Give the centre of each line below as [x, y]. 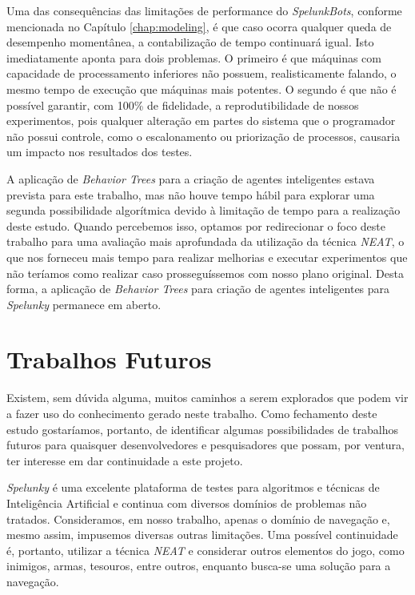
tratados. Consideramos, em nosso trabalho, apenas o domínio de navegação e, [198, 519]
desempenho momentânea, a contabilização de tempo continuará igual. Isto [190, 42]
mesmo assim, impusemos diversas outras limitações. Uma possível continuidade [202, 535]
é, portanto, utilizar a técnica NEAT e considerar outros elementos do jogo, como [206, 550]
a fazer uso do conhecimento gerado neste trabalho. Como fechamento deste [192, 413]
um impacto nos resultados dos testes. [100, 152]
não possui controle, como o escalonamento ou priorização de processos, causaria [204, 136]
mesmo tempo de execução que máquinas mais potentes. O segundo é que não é [202, 88]
